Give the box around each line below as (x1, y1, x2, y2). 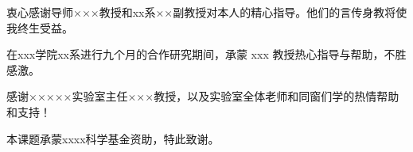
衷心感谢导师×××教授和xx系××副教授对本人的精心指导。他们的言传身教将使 (6, 4, 407, 20)
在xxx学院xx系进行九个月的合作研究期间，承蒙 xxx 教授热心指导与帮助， (6, 46, 384, 63)
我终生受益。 (6, 19, 73, 36)
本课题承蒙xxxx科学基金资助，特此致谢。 (6, 130, 220, 146)
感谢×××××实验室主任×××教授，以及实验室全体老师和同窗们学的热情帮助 (6, 88, 399, 104)
